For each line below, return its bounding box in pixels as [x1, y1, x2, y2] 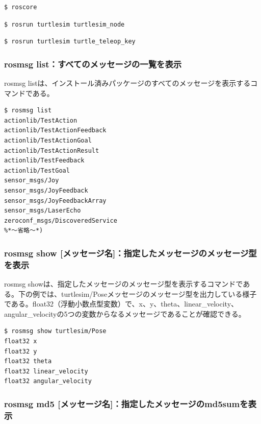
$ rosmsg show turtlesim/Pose [4, 327, 107, 335]
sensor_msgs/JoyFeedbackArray [4, 197, 107, 204]
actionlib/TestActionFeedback [4, 127, 107, 134]
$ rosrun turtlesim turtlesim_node [4, 20, 125, 28]
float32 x [4, 338, 37, 345]
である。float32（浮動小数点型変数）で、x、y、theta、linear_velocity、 [4, 298, 239, 309]
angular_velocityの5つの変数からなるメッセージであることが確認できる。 [4, 308, 246, 319]
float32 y [4, 347, 37, 355]
